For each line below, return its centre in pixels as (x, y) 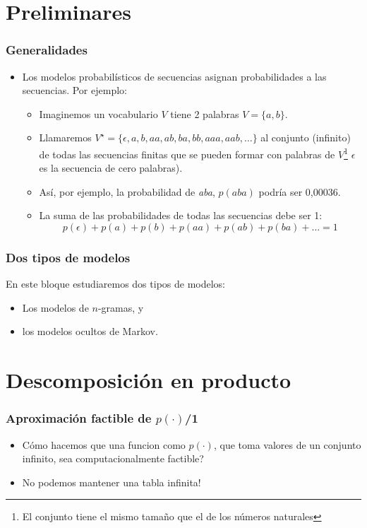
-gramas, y (121, 307)
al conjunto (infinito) (306, 137)
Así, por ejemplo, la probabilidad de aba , (127, 191)
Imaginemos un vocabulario (98, 113)
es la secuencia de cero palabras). (111, 168)
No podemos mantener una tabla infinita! (112, 482)
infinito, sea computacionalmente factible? (113, 458)
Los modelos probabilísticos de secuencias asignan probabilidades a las (174, 76)
